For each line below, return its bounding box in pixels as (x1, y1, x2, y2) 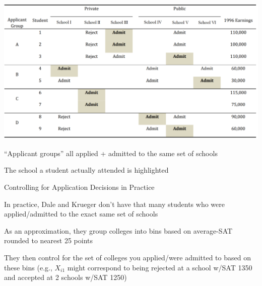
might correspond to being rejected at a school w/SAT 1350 (67, 262, 252, 272)
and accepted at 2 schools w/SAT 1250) (4, 272, 127, 282)
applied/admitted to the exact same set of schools (4, 208, 158, 219)
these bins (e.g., (4, 262, 52, 272)
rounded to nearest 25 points (4, 235, 93, 246)
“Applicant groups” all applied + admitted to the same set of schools (4, 148, 218, 158)
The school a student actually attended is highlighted (4, 165, 169, 175)
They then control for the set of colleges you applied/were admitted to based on (4, 252, 251, 262)
